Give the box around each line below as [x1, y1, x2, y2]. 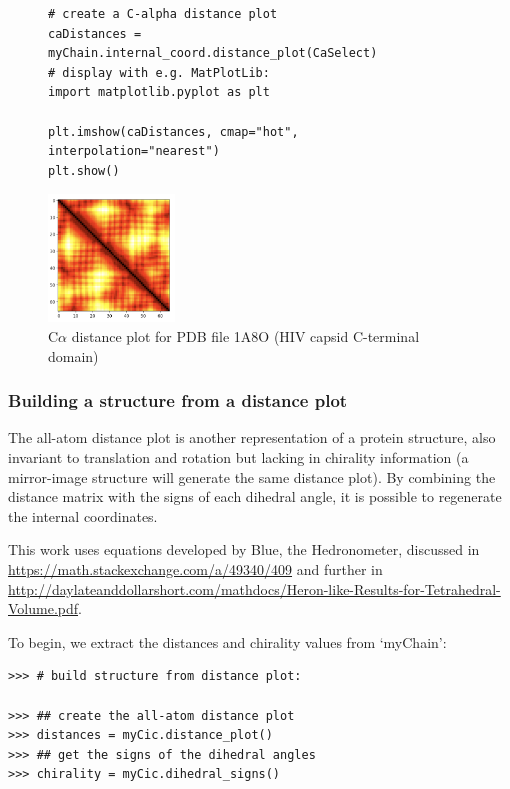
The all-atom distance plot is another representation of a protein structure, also [8, 427, 496, 448]
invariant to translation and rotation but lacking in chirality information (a [8, 447, 469, 468]
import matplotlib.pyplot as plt [48, 85, 270, 100]
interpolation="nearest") [48, 144, 220, 159]
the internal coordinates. [8, 505, 158, 526]
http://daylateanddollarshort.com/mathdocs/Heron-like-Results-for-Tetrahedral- [8, 578, 501, 599]
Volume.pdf [8, 598, 79, 619]
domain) [48, 345, 99, 366]
